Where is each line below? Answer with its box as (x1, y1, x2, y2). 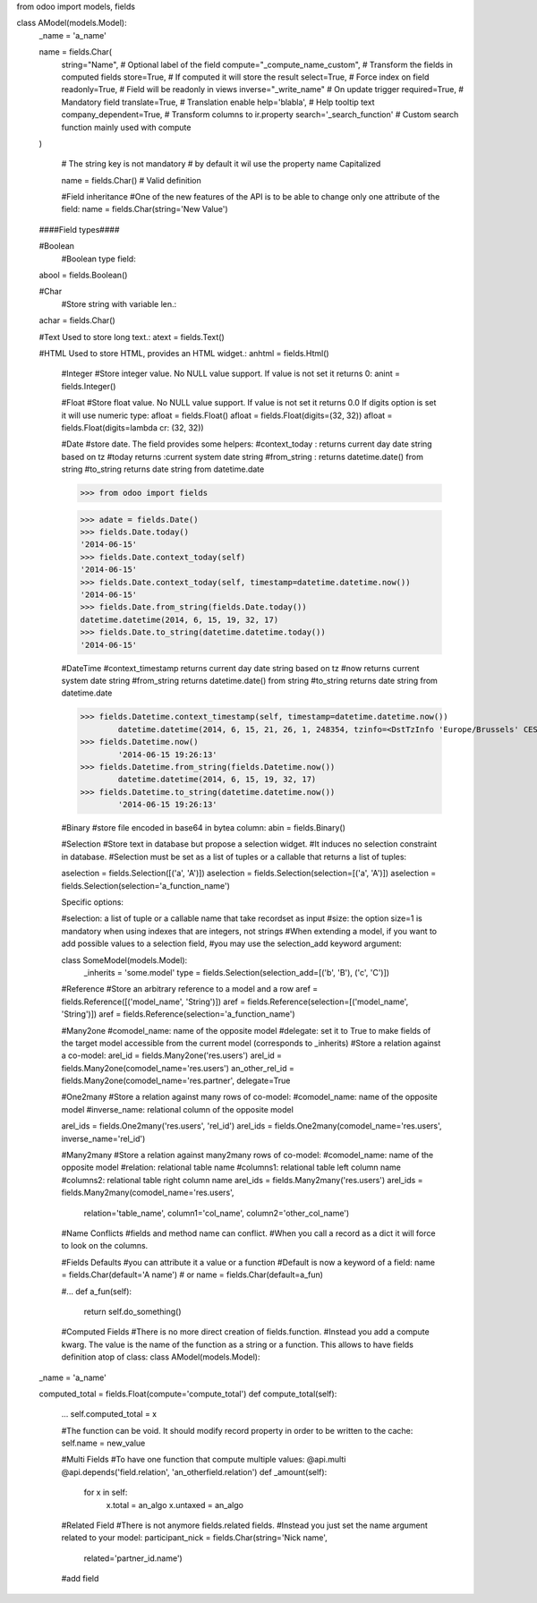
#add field (61, 1573, 99, 1584)
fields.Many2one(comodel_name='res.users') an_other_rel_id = (61, 1062, 294, 1073)
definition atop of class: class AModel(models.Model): (61, 1351, 260, 1362)
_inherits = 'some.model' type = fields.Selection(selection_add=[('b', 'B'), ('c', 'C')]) (83, 967, 389, 977)
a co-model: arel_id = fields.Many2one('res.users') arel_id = (61, 1050, 282, 1061)
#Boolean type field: (61, 253, 136, 264)
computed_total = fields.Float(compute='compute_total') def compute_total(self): (38, 1388, 337, 1399)
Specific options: (61, 897, 124, 908)
